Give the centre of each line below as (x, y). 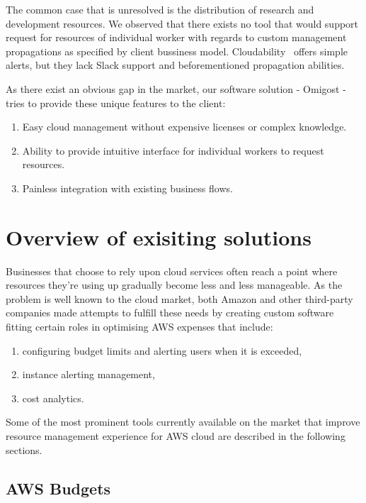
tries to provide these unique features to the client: (116, 103)
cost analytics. (53, 398)
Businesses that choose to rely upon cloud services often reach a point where (172, 271)
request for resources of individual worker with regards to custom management (176, 37)
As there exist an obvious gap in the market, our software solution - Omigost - (176, 88)
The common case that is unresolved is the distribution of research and (160, 9)
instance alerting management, (88, 374)
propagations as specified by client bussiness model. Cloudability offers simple (177, 51)
